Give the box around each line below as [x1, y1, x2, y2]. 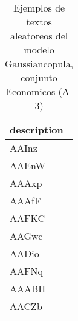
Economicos [5, 84, 56, 98]
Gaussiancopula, [5, 56, 74, 70]
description [10, 123, 63, 137]
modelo [24, 42, 54, 56]
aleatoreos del [10, 29, 68, 42]
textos [26, 15, 52, 29]
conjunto [21, 70, 57, 84]
